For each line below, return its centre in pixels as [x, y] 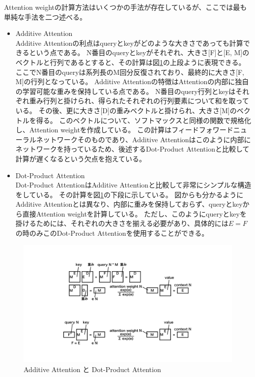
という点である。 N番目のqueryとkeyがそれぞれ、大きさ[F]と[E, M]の [139, 52]
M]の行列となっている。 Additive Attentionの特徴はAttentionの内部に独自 [132, 81]
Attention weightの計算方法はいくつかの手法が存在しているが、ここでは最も [126, 7]
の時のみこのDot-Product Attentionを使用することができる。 [112, 233]
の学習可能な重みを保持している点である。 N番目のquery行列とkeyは [126, 91]
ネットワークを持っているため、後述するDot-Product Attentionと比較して [132, 149]
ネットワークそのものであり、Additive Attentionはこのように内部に [143, 139]
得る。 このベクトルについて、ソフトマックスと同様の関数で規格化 [143, 120]
